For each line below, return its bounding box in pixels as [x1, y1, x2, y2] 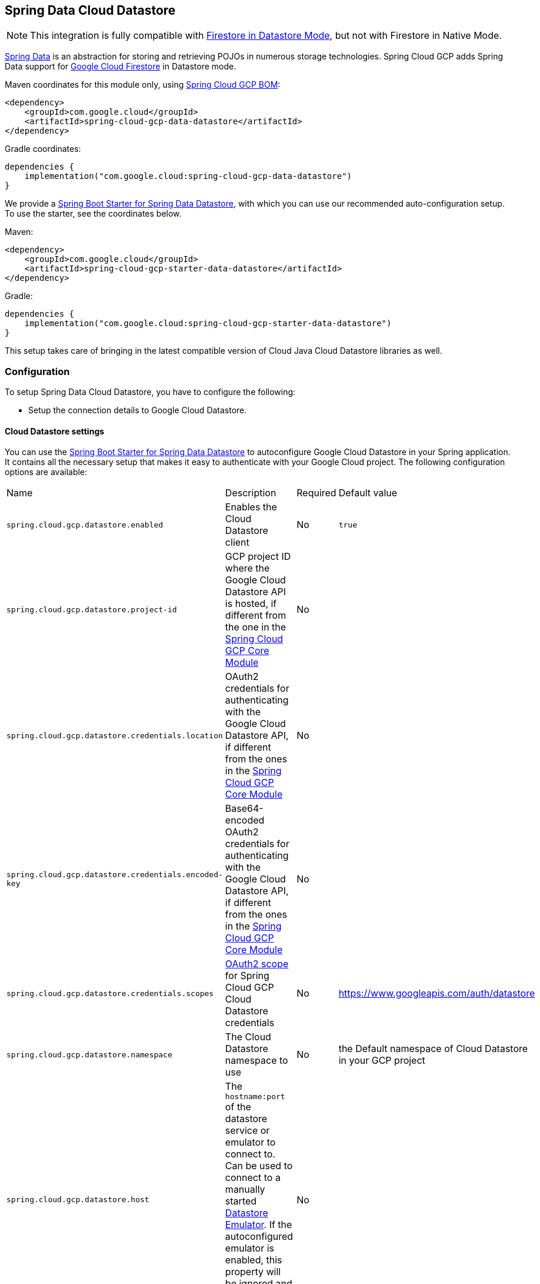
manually [225, 1183, 265, 1196]
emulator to [225, 1136, 276, 1149]
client [225, 536, 249, 549]
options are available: [5, 467, 88, 477]
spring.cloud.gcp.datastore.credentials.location [6, 731, 223, 740]
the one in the [225, 621, 286, 633]
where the [225, 562, 270, 575]
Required [296, 487, 336, 499]
